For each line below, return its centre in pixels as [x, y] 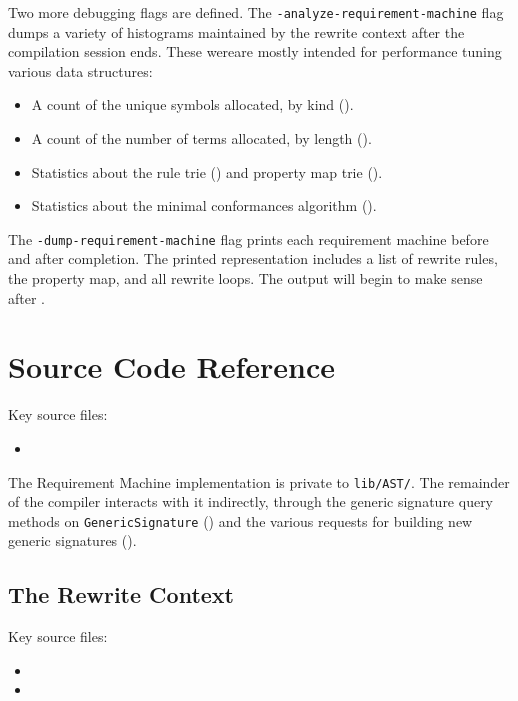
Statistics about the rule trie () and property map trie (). [207, 171]
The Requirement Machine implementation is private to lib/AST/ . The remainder [259, 481]
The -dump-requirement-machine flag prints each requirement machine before [248, 238]
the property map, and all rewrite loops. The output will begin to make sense [245, 278]
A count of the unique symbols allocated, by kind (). [192, 104]
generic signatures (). [72, 540]
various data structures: [80, 70]
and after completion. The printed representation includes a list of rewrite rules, [253, 258]
